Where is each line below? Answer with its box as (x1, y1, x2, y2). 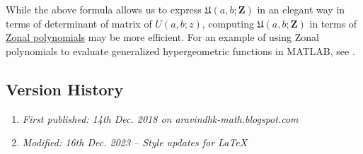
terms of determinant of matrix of (6, 16, 152, 30)
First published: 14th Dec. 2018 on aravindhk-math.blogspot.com (22, 111, 299, 126)
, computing (202, 16, 254, 30)
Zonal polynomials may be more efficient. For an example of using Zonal (6, 30, 319, 45)
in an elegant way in (257, 2, 345, 16)
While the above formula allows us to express (6, 2, 202, 16)
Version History (6, 78, 124, 100)
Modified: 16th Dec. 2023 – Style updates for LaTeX (22, 135, 248, 150)
